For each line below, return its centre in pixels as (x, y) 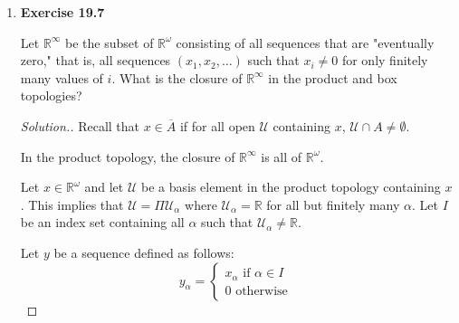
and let (104, 187)
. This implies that (72, 204)
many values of (62, 77)
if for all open (217, 125)
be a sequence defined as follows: (144, 252)
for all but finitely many (333, 204)
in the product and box (333, 77)
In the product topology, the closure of (128, 156)
